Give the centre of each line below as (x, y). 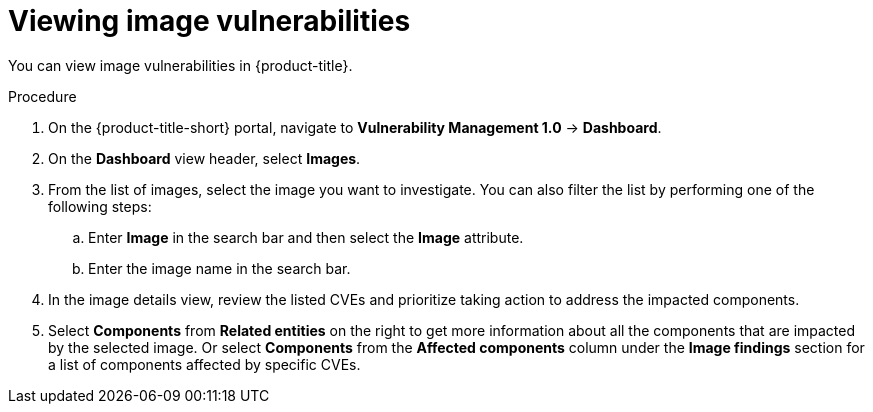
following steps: (100, 206)
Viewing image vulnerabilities (209, 21)
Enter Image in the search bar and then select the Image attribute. (306, 237)
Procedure (42, 96)
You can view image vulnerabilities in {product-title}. (180, 65)
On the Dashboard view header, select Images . (204, 158)
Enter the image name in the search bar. (219, 268)
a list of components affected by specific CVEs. (204, 364)
